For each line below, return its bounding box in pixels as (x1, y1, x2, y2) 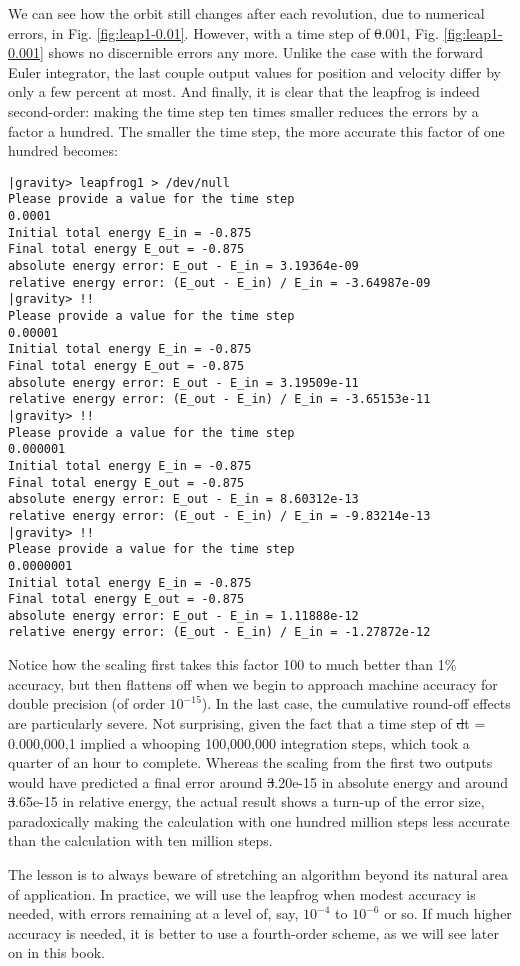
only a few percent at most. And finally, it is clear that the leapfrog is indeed (8, 81, 480, 102)
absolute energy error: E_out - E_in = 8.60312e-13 (8, 492, 359, 507)
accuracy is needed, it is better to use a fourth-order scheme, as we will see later (8, 922, 499, 943)
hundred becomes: (8, 140, 118, 161)
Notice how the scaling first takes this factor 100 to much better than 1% (8, 654, 457, 675)
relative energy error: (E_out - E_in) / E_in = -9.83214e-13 (8, 508, 431, 523)
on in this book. (8, 942, 105, 963)
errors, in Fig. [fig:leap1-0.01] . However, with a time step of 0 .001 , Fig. (8, 22, 439, 43)
